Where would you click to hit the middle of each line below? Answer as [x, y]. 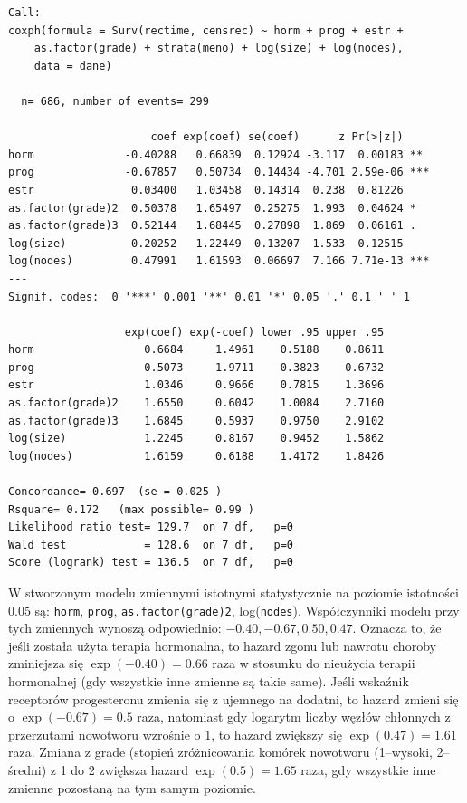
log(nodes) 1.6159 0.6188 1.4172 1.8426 [196, 456]
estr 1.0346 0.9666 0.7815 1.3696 [196, 385]
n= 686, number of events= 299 [115, 101]
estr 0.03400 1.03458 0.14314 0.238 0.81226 [206, 190]
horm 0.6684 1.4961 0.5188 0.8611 [196, 350]
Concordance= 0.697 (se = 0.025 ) [115, 492]
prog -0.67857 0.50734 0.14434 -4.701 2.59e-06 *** [219, 172]
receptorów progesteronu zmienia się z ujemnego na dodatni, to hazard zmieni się [233, 698]
